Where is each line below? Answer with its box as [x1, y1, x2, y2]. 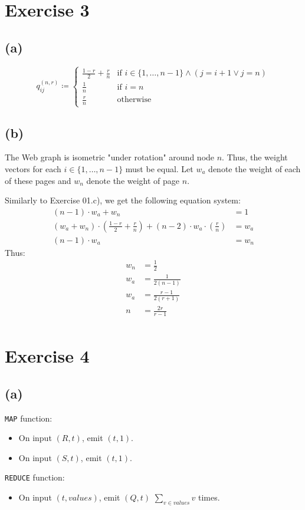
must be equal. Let [125, 163, 194, 175]
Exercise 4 [5, 344, 90, 368]
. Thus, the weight [222, 151, 288, 163]
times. [198, 491, 220, 504]
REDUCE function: [5, 471, 65, 483]
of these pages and [5, 174, 71, 186]
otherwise [117, 96, 152, 104]
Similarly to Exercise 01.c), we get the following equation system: [5, 194, 241, 206]
